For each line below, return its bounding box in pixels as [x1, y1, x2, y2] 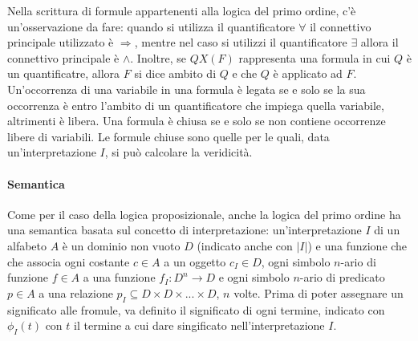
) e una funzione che [307, 237, 408, 254]
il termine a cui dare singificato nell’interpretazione [74, 317, 325, 334]
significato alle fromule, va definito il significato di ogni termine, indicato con [7, 301, 385, 318]
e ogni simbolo [218, 269, 290, 286]
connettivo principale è [7, 49, 120, 66]
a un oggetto [164, 253, 226, 270]
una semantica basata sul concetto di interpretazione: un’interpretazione [7, 221, 362, 238]
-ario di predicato [299, 269, 385, 286]
